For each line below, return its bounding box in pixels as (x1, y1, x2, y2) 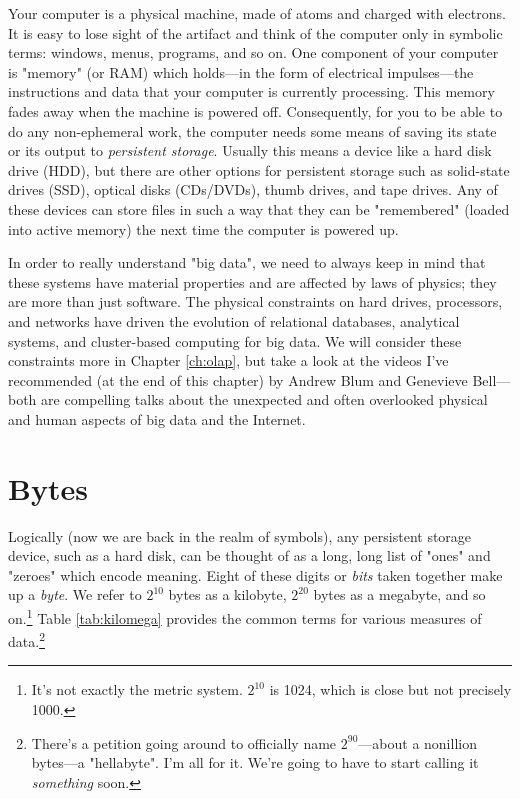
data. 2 (8, 628, 45, 651)
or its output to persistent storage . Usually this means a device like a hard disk (8, 140, 492, 161)
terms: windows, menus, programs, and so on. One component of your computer (8, 42, 499, 63)
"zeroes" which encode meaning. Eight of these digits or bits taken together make (8, 564, 503, 585)
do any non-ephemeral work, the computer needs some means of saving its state (8, 120, 497, 141)
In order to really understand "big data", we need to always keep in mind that (8, 252, 486, 273)
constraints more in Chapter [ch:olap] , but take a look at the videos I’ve (8, 350, 449, 371)
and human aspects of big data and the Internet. (8, 408, 306, 429)
